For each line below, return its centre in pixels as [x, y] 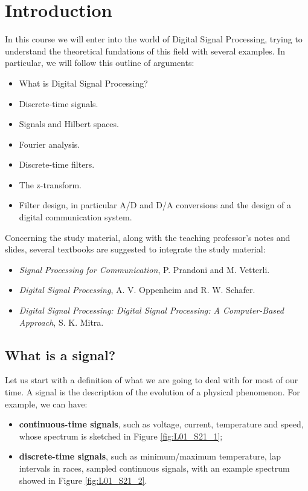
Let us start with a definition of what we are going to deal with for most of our [152, 380]
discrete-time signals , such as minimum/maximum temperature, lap [150, 456]
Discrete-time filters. [57, 164]
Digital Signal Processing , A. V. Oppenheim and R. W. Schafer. [137, 290]
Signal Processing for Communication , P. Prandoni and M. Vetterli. [144, 269]
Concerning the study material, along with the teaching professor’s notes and [148, 237]
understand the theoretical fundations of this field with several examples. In [145, 51]
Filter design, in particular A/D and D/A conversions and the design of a [155, 205]
